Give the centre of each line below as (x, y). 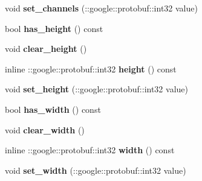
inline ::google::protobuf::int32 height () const (91, 68)
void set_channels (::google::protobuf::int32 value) (101, 8)
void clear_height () (46, 49)
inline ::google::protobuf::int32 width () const (90, 150)
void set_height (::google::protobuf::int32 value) (96, 89)
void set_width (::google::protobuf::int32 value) (96, 170)
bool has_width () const (53, 109)
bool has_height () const (54, 28)
